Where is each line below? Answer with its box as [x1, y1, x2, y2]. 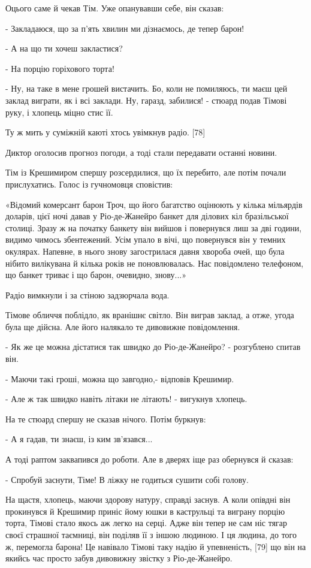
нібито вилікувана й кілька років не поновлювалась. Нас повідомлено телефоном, [5, 256, 304, 269]
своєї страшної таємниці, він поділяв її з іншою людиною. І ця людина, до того [5, 528, 297, 540]
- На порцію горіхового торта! [5, 62, 114, 74]
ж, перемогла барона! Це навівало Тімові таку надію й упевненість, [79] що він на [5, 540, 306, 552]
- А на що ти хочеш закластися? [5, 42, 123, 55]
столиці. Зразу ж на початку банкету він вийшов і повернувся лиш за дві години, [5, 221, 302, 234]
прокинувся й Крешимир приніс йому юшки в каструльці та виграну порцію [5, 504, 285, 517]
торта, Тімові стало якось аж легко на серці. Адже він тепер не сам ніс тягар [5, 516, 288, 529]
